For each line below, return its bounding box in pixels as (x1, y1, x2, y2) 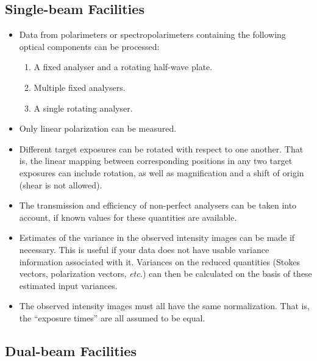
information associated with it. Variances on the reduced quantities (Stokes (19, 255, 300, 268)
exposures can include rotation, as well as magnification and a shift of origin (19, 166, 304, 179)
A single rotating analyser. (34, 101, 133, 114)
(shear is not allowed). (19, 178, 102, 191)
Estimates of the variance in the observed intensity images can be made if (19, 231, 295, 244)
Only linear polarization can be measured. (19, 122, 177, 135)
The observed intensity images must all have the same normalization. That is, (19, 299, 310, 312)
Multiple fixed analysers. (34, 80, 126, 93)
